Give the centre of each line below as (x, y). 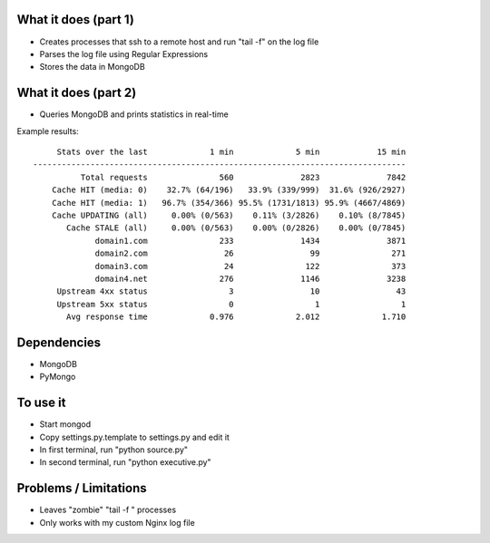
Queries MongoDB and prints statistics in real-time (134, 114)
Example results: (48, 131)
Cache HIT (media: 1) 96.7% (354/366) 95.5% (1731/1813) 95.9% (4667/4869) (229, 203)
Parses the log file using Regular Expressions (124, 53)
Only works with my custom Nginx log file (117, 522)
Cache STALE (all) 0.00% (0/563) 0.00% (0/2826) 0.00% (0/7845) (236, 228)
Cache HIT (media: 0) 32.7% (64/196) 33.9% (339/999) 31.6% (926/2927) (229, 190)
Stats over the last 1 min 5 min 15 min (231, 151)
